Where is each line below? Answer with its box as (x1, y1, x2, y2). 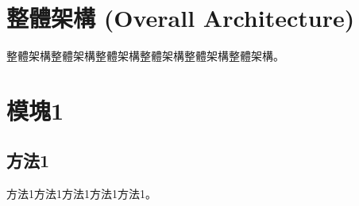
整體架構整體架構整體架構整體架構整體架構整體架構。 (6, 48, 284, 64)
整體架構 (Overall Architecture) (6, 2, 355, 34)
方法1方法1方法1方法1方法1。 (6, 185, 156, 202)
